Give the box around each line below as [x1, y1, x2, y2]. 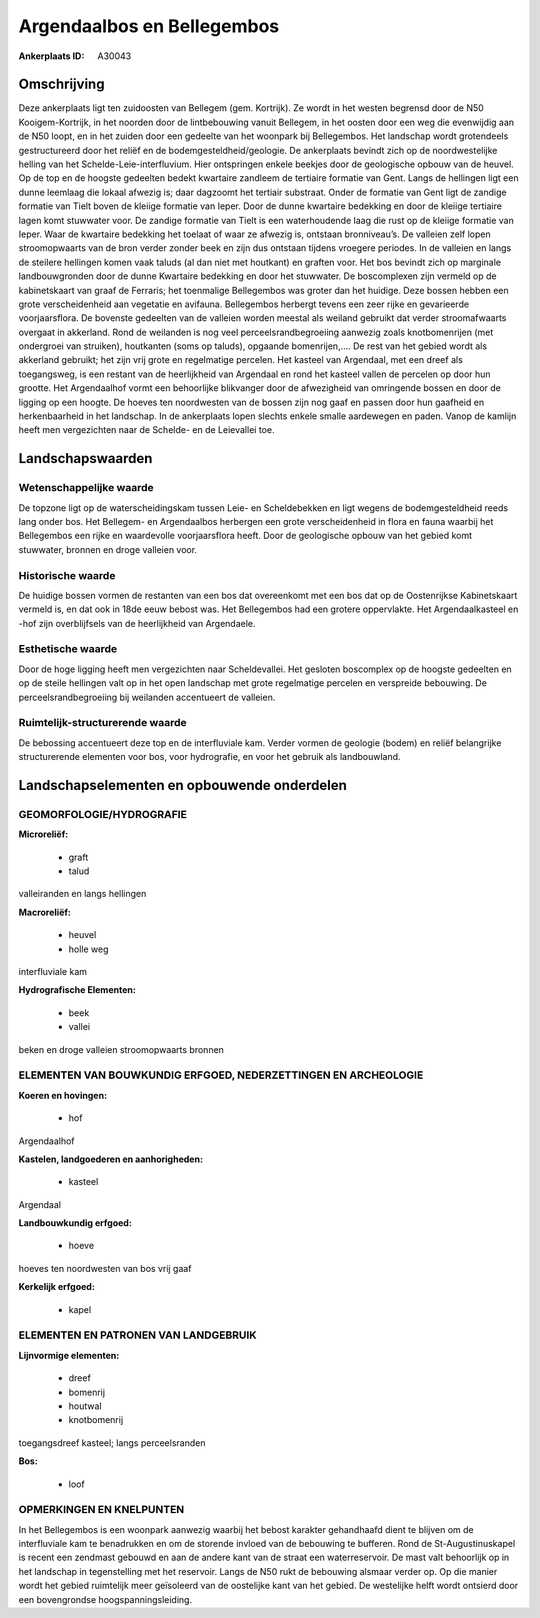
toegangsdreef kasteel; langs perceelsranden [18, 1436, 206, 1449]
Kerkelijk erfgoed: [18, 1281, 95, 1293]
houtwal [68, 1400, 102, 1412]
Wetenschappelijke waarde [18, 481, 154, 495]
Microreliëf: [18, 828, 69, 840]
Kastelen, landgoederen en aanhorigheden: [18, 1153, 204, 1165]
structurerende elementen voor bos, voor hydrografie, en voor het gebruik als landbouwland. [18, 751, 401, 763]
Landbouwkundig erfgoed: [18, 1217, 132, 1229]
